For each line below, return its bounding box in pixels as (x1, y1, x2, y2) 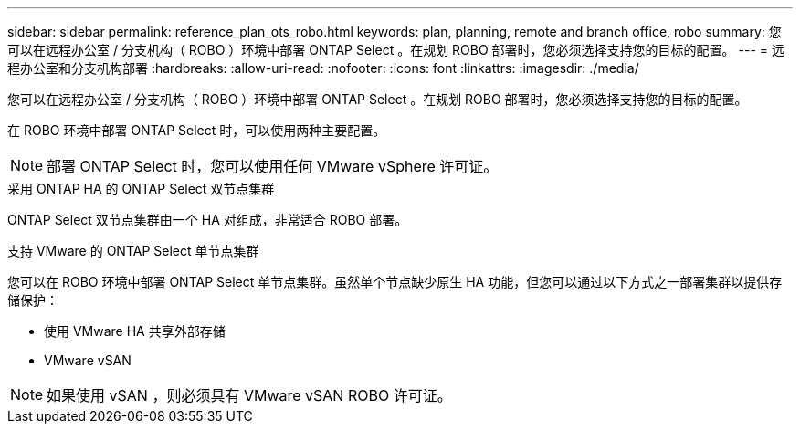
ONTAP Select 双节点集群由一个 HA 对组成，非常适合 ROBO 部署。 (7, 212, 408, 227)
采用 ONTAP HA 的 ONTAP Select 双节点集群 (7, 181, 275, 196)
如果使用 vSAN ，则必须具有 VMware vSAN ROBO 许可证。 (47, 386, 452, 405)
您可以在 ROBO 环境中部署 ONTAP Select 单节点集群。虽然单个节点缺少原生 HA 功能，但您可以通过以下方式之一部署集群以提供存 (7, 274, 783, 289)
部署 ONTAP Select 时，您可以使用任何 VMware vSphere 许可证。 (47, 157, 499, 175)
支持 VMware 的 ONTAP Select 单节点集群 (7, 243, 259, 258)
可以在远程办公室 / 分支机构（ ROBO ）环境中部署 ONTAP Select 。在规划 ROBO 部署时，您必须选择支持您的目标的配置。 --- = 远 (7, 42, 785, 58)
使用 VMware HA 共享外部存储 (44, 323, 226, 339)
